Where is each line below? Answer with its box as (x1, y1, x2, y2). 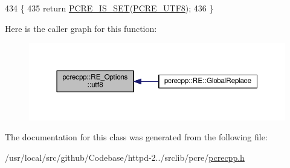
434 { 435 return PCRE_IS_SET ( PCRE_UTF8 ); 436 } (5, 2, 214, 14)
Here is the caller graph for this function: (5, 22, 157, 34)
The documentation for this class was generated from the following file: (5, 131, 268, 143)
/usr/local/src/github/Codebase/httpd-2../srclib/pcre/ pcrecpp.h (5, 151, 245, 163)
